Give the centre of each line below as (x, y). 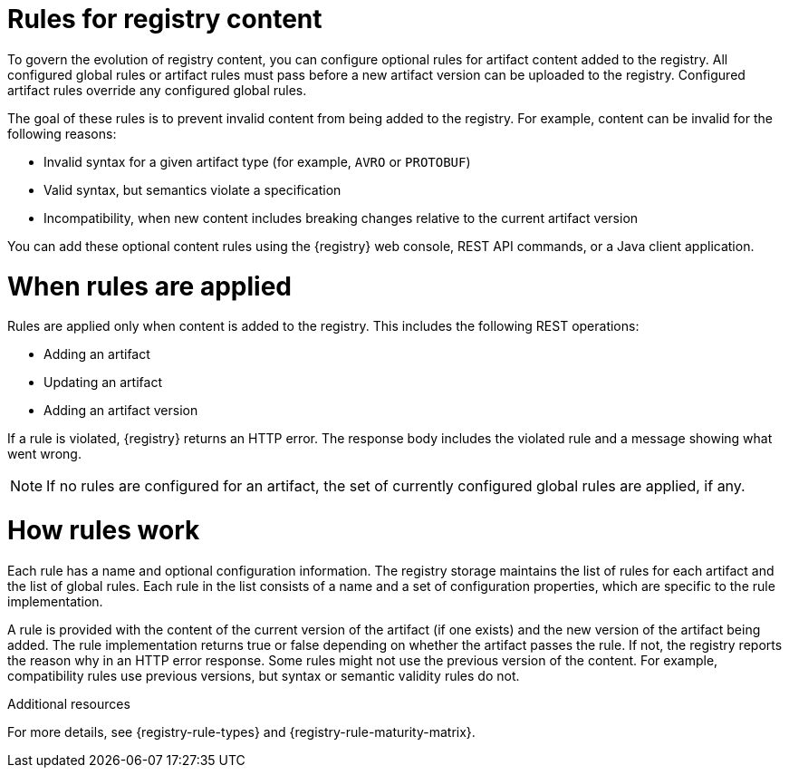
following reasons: (62, 133)
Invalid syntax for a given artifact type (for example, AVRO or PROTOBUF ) (257, 161)
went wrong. (44, 454)
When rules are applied (149, 286)
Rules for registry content (165, 19)
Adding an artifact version (121, 411)
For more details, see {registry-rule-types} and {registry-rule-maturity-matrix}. (241, 731)
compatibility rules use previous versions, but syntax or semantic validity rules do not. (264, 675)
